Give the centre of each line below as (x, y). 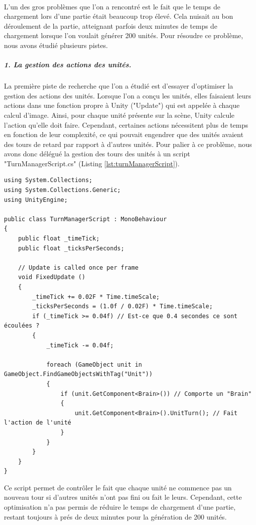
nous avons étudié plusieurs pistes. (56, 45)
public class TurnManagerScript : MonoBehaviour (85, 219)
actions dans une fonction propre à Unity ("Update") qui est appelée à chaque (122, 105)
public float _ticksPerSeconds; (71, 248)
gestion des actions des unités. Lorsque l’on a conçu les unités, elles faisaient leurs (128, 95)
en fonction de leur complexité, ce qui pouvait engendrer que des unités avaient (124, 134)
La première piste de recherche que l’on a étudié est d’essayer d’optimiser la (119, 86)
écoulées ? (22, 326)
